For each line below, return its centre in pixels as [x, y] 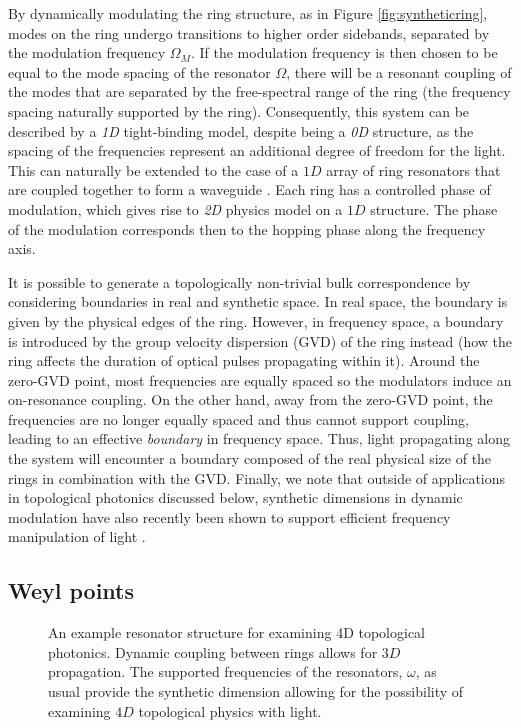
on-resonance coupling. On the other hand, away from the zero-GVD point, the [250, 399]
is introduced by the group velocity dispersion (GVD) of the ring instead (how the [260, 340]
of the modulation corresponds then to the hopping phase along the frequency [247, 228]
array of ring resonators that [413, 169]
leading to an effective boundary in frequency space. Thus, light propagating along [259, 438]
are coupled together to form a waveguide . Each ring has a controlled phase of [249, 189]
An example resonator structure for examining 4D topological [237, 632]
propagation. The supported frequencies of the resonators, [225, 671]
